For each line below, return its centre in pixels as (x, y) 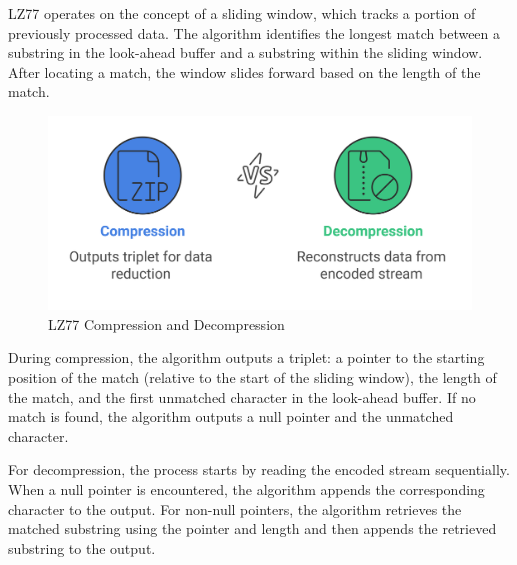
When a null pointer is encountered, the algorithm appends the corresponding (246, 488)
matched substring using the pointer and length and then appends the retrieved (252, 528)
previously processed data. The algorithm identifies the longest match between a (254, 32)
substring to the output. (82, 547)
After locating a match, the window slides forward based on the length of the (244, 71)
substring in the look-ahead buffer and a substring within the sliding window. (245, 52)
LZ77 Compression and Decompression (166, 323)
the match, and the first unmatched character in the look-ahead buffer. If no (242, 396)
